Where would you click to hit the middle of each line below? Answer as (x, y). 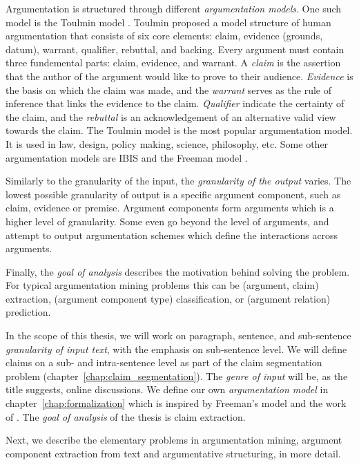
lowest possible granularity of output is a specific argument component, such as (173, 194)
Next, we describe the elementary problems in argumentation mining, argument (174, 440)
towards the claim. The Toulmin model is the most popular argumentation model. (179, 130)
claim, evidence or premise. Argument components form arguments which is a (170, 208)
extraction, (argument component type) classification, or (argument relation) (168, 298)
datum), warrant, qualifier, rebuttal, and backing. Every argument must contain (175, 49)
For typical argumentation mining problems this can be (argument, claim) (162, 285)
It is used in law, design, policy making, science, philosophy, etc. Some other (167, 143)
